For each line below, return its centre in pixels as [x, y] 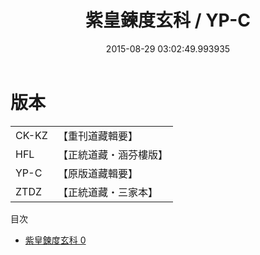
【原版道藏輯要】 [97, 173]
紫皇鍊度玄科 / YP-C [168, 20]
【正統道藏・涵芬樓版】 [112, 154]
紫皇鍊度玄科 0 [55, 240]
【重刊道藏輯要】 [97, 136]
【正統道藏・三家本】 [107, 192]
